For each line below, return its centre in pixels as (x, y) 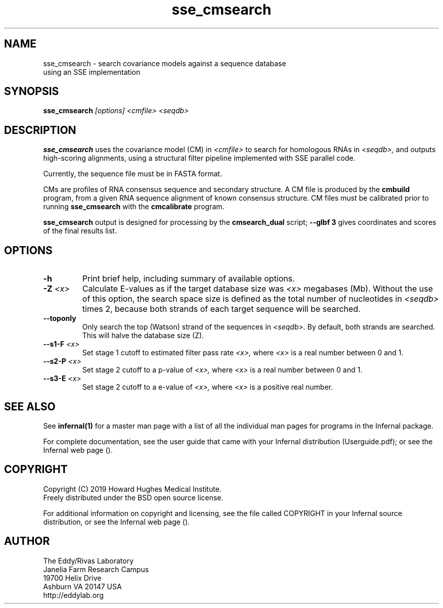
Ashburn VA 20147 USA (82, 586)
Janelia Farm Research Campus (96, 569)
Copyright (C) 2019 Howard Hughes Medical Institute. (132, 489)
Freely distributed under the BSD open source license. (133, 497)
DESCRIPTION (40, 130)
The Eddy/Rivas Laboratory (88, 560)
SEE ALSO (30, 406)
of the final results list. (80, 231)
